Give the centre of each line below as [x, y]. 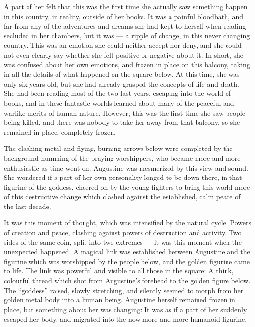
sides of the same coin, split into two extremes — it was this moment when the [123, 242]
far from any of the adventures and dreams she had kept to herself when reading [125, 26]
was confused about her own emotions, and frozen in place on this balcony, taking [127, 64]
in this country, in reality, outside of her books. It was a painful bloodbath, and [124, 16]
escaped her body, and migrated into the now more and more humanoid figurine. [126, 319]
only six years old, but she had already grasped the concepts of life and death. [122, 83]
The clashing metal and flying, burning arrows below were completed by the [118, 148]
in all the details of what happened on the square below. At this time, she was [122, 74]
